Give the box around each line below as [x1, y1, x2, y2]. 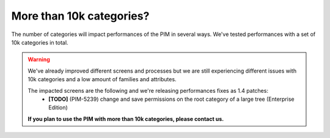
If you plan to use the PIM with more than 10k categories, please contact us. [28, 115, 224, 122]
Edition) [48, 104, 68, 111]
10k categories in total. [11, 38, 68, 46]
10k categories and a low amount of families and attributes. [28, 76, 177, 83]
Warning [28, 56, 50, 64]
